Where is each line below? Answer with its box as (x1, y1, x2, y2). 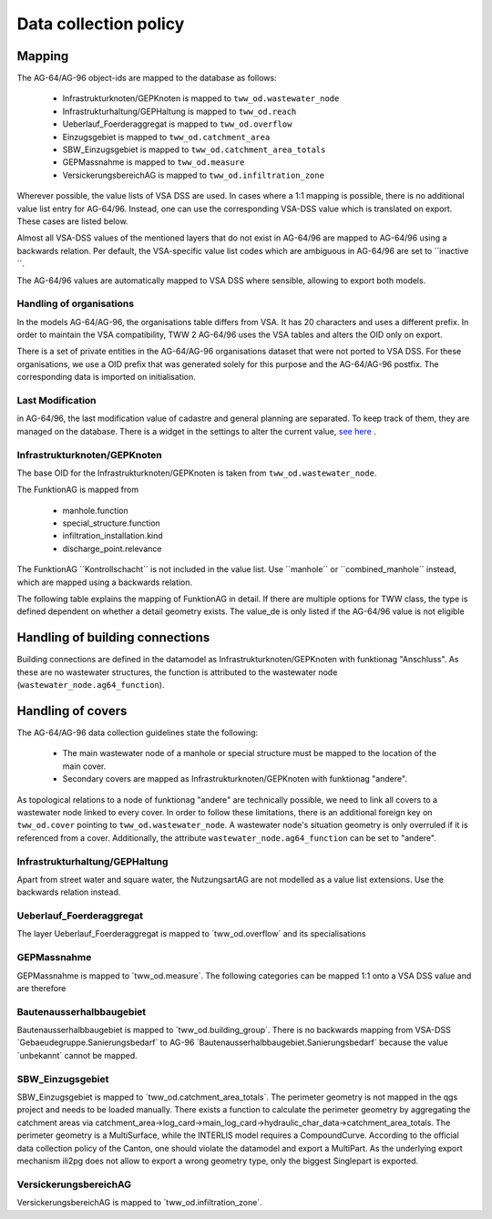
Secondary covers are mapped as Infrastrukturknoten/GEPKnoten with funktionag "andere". (62, 773, 407, 784)
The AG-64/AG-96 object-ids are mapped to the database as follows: (16, 73, 277, 84)
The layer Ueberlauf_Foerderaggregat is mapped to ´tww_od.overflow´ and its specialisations (16, 928, 366, 939)
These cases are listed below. (16, 215, 128, 227)
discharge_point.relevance (62, 543, 162, 554)
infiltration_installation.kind (62, 530, 163, 541)
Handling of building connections (16, 630, 210, 646)
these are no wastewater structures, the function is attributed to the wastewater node (16, 666, 338, 678)
